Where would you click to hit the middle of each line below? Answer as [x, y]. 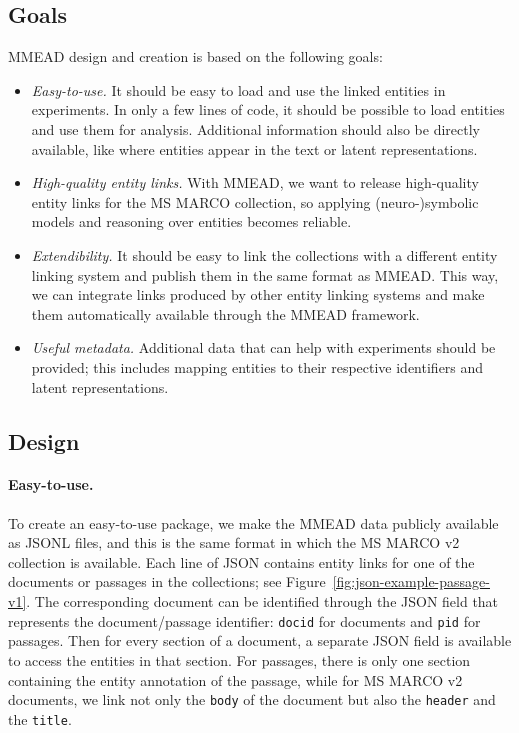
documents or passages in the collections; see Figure [167, 581]
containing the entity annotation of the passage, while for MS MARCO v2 [235, 679]
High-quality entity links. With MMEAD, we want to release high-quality [255, 182]
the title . [40, 718]
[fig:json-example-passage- [411, 581]
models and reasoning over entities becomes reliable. [191, 221]
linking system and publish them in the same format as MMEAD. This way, [265, 274]
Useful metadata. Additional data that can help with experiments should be [263, 347]
